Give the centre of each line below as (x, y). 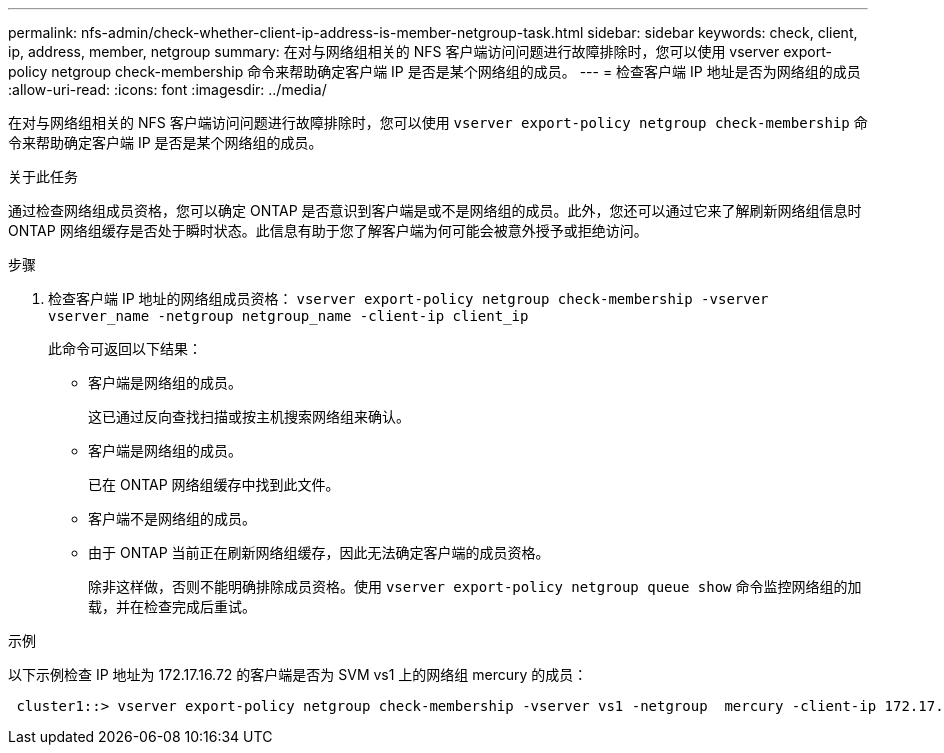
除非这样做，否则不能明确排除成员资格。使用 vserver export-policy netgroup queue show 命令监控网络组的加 (475, 586)
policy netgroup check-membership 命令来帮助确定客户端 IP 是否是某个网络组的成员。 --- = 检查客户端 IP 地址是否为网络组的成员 (434, 71)
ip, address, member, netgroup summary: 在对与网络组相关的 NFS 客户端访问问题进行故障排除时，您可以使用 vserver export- (420, 51)
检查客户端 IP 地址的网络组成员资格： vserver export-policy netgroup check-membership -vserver (408, 298)
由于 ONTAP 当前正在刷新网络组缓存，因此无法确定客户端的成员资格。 (319, 552)
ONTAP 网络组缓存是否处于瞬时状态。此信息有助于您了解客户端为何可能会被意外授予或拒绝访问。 (328, 230)
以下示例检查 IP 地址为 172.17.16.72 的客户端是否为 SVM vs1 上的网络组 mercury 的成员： (298, 674)
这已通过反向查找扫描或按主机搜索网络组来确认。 (249, 416)
